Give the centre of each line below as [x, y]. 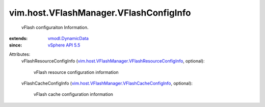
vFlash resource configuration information [76, 72]
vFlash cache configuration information [73, 94]
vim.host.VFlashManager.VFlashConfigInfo [100, 13]
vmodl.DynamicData [68, 38]
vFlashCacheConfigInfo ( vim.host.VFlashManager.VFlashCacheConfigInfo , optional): [107, 83]
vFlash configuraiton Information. [55, 27]
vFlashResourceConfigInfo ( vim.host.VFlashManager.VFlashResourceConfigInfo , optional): [113, 61]
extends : [18, 38]
